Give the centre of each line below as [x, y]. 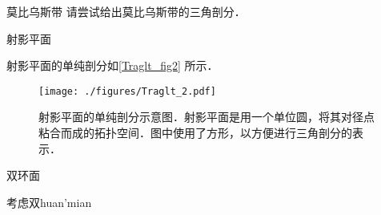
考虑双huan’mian [49, 202]
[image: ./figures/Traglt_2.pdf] [127, 91]
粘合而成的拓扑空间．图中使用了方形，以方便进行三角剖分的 [195, 133]
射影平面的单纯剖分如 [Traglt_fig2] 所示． [112, 65]
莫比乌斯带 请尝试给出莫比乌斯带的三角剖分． [126, 11]
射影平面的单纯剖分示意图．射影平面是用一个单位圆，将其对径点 [207, 117]
